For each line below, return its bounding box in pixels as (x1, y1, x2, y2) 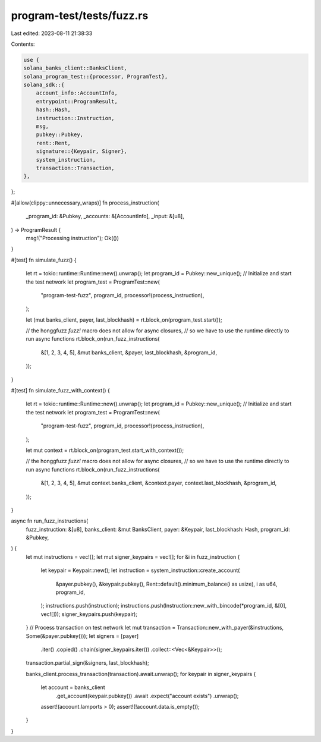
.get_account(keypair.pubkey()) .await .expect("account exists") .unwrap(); (55, 692, 239, 699)
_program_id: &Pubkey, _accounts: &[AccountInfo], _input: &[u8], (26, 213, 184, 220)
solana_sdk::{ (23, 81, 65, 89)
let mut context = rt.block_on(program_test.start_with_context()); (26, 447, 184, 454)
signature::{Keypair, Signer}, (36, 148, 127, 155)
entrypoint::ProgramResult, (36, 98, 118, 105)
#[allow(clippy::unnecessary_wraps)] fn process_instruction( (11, 199, 159, 206)
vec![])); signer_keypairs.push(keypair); (40, 610, 138, 618)
